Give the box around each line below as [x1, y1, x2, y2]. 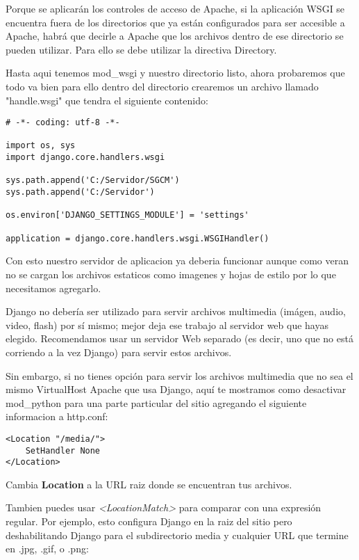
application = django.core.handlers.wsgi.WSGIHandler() [6, 233, 269, 243]
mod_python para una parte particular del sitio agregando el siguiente [6, 395, 307, 410]
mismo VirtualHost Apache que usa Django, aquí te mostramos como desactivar [6, 382, 347, 397]
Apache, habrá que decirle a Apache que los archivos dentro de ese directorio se [6, 29, 344, 43]
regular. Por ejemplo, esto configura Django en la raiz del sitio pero [6, 514, 292, 529]
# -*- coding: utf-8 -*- [6, 118, 120, 128]
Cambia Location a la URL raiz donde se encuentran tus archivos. [6, 477, 292, 491]
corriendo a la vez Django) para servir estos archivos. [6, 344, 232, 359]
